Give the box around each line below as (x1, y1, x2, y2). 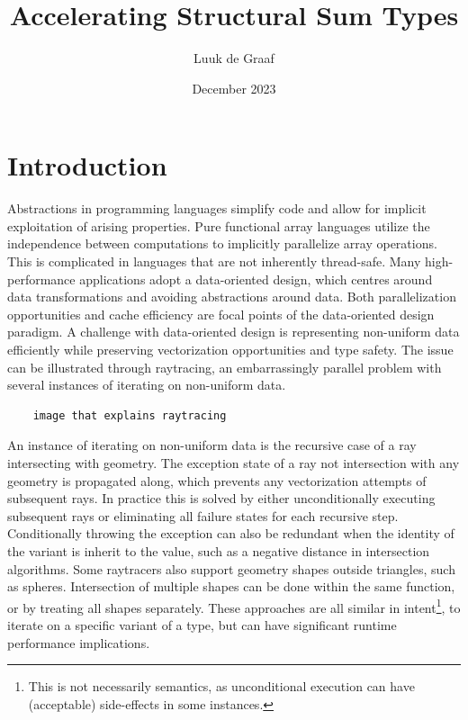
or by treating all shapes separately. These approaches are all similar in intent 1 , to (7, 595, 461, 616)
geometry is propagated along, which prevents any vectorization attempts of (7, 471, 427, 490)
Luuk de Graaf (193, 49, 274, 67)
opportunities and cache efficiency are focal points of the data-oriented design (7, 304, 435, 323)
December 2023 (192, 78, 276, 97)
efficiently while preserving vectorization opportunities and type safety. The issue (7, 340, 454, 358)
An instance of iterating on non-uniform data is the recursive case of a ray (7, 436, 417, 454)
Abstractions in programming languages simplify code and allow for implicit (7, 199, 427, 218)
